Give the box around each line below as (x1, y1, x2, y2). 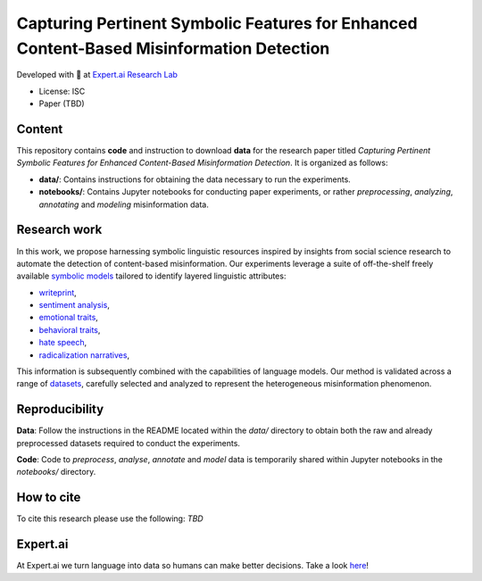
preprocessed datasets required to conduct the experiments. (16, 437, 241, 448)
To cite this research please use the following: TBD (16, 513, 204, 524)
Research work (16, 222, 103, 237)
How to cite (16, 490, 81, 505)
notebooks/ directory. (16, 467, 96, 477)
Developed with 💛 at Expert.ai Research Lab (16, 70, 179, 80)
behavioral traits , (38, 324, 101, 335)
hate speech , (38, 337, 87, 348)
